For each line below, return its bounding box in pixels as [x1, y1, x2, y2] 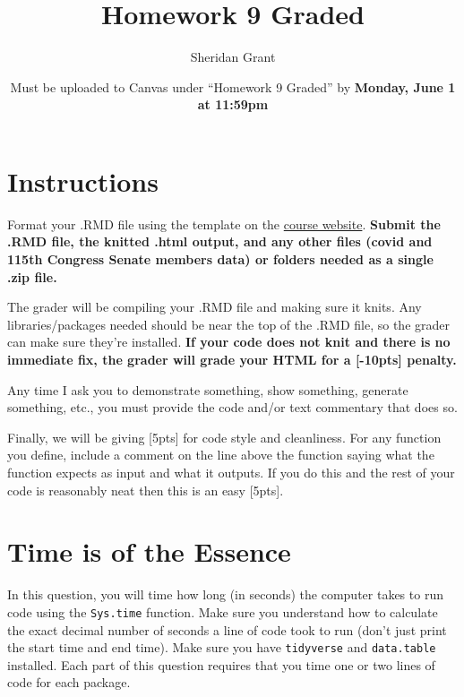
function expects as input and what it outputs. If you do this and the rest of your [7, 462, 455, 481]
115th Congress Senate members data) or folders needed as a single [7, 250, 434, 269]
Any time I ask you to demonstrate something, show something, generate [7, 380, 408, 399]
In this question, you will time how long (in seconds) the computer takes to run [7, 585, 443, 604]
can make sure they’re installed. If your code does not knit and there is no [7, 332, 451, 351]
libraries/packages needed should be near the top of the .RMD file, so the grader [7, 314, 451, 333]
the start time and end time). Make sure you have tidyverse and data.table [7, 638, 436, 657]
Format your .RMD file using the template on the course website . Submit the [7, 214, 441, 233]
